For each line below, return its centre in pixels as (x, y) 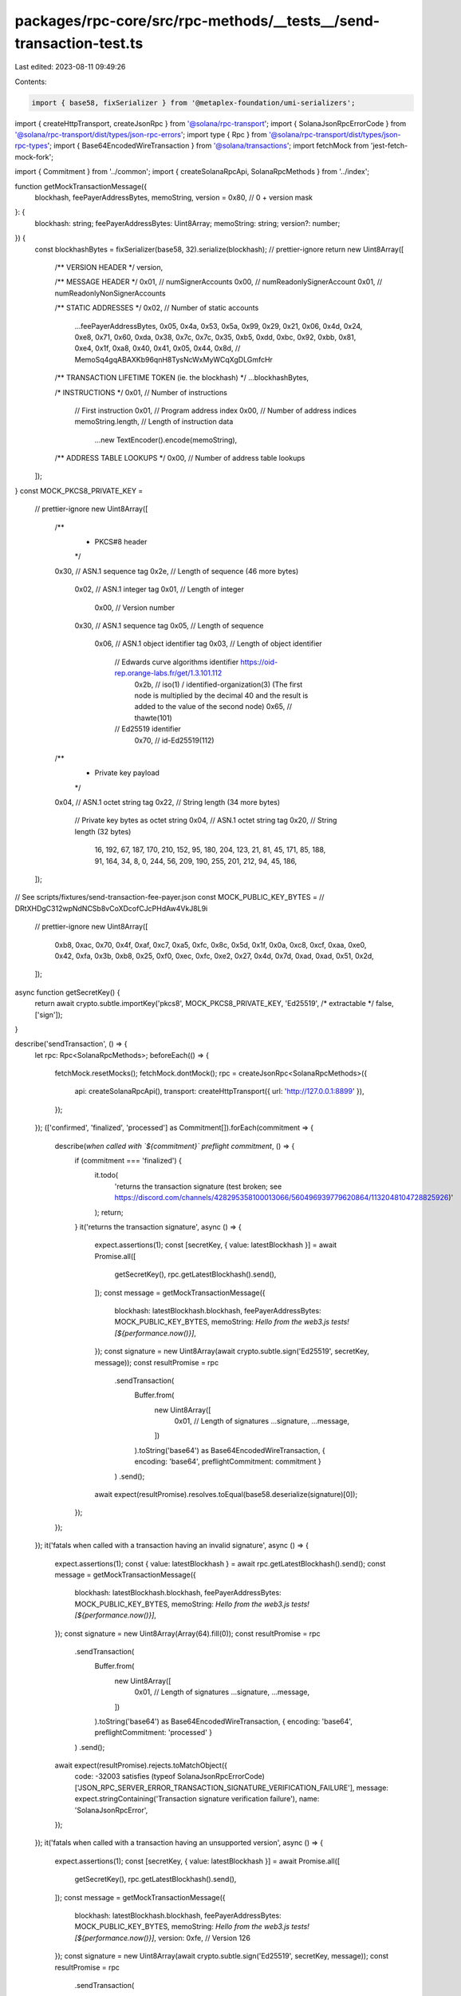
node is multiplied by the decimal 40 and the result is (221, 695)
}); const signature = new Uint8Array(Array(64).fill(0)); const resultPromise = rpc (187, 1634)
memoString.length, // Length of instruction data (154, 422)
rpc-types (31, 146)
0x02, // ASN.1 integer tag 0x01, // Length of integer (160, 589)
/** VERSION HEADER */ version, (109, 267)
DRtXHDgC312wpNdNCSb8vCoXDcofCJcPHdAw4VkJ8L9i (111, 908)
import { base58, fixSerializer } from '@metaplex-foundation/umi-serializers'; (193, 103)
